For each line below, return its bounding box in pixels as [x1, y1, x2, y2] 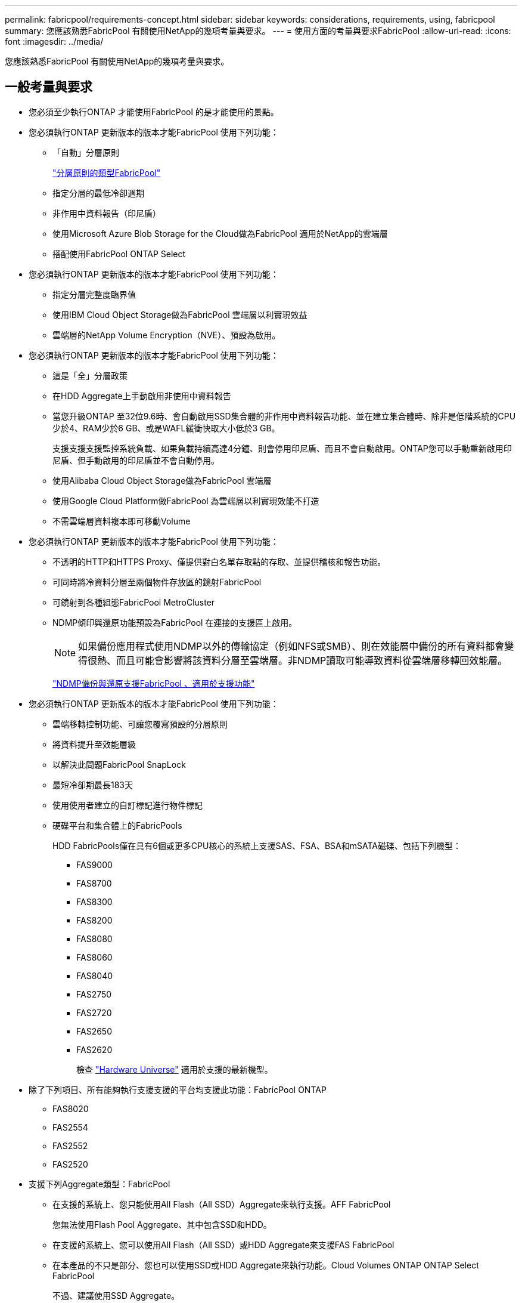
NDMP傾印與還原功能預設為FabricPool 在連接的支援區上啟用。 [52, 617, 297, 628]
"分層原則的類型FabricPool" [52, 167, 161, 178]
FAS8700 [76, 878, 112, 888]
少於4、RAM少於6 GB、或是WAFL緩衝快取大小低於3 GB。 [52, 422, 280, 433]
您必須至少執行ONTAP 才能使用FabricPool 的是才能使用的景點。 [29, 106, 279, 117]
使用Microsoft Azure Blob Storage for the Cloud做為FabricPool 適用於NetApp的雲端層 [52, 228, 388, 239]
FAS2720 [76, 1007, 112, 1018]
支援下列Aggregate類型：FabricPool [29, 1178, 170, 1189]
